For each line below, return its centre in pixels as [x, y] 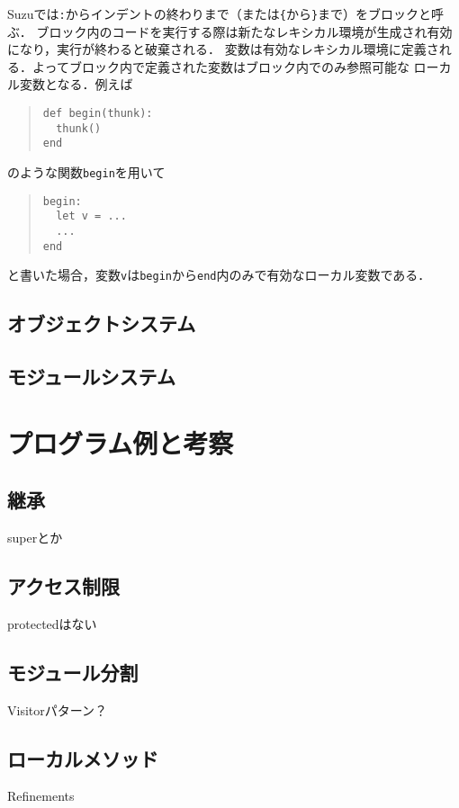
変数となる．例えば [76, 84]
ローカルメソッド [83, 758]
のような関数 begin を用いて [86, 172]
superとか [35, 538]
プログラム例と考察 [121, 442]
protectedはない [52, 623]
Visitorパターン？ [58, 709]
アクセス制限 [63, 586]
